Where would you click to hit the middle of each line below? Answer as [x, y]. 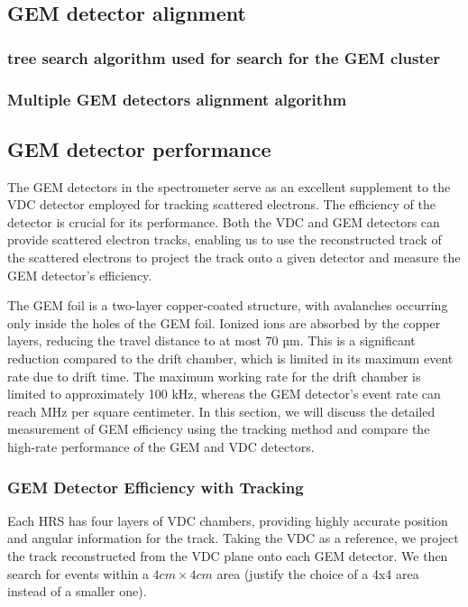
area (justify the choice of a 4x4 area [318, 573]
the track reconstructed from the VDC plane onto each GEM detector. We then [228, 555]
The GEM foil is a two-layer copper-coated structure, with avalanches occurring [228, 305]
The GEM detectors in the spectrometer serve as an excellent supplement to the [229, 186]
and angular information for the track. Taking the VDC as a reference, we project [233, 538]
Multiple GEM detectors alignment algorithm [177, 99]
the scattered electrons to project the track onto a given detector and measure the [234, 258]
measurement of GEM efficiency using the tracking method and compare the [219, 429]
